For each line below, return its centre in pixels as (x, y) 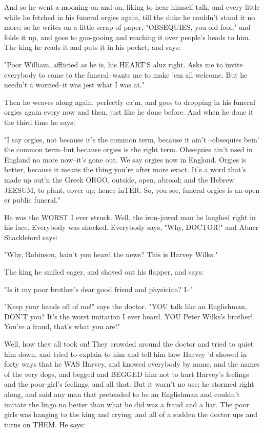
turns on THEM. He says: (45, 424)
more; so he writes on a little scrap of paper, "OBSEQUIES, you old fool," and (127, 27)
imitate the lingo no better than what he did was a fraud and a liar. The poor (127, 404)
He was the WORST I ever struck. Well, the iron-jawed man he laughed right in (130, 217)
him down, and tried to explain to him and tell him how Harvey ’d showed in (126, 354)
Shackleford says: (31, 237)
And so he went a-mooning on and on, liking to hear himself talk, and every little (132, 7)
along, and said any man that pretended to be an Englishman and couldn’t (122, 394)
